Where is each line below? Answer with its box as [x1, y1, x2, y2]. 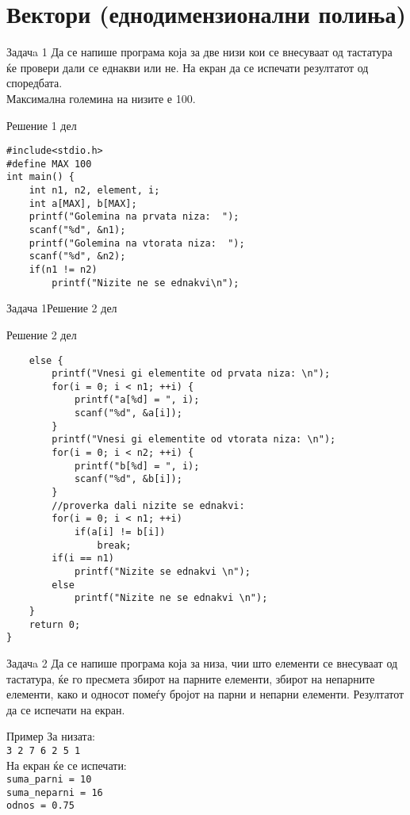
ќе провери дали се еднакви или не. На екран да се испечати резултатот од [6, 59, 369, 75]
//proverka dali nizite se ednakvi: [52, 499, 245, 511]
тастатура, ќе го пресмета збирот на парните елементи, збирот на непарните [6, 670, 375, 687]
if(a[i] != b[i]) [74, 526, 166, 538]
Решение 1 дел [6, 117, 77, 133]
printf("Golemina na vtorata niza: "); [29, 237, 245, 249]
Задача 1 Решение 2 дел [6, 300, 117, 316]
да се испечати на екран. [6, 701, 125, 717]
